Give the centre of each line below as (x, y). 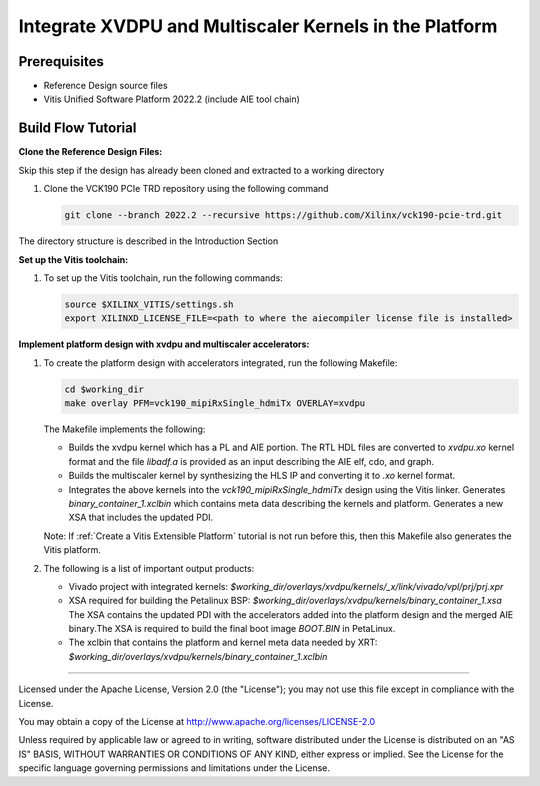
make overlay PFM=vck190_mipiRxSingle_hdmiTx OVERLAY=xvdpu (215, 403)
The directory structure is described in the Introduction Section (148, 241)
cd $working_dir (104, 389)
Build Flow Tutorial (77, 128)
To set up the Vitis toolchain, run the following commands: (163, 277)
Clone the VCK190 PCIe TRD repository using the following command (186, 189)
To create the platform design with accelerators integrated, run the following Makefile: (220, 362)
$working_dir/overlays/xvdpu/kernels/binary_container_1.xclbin (198, 656)
